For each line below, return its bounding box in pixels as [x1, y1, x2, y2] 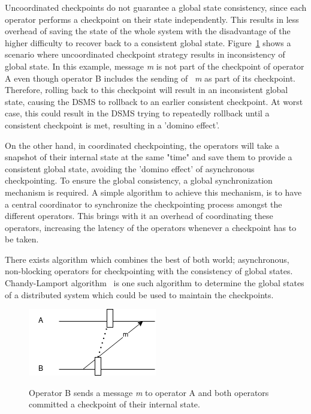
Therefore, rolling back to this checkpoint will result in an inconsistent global [5, 83, 288, 96]
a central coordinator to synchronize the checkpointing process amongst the [5, 197, 282, 210]
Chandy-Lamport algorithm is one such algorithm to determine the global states [5, 277, 304, 289]
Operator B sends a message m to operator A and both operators [29, 386, 269, 398]
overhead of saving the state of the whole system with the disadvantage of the [5, 25, 291, 37]
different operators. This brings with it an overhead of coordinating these [5, 209, 273, 222]
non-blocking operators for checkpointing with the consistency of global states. [5, 265, 293, 277]
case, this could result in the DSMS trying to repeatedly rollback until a [5, 107, 270, 119]
